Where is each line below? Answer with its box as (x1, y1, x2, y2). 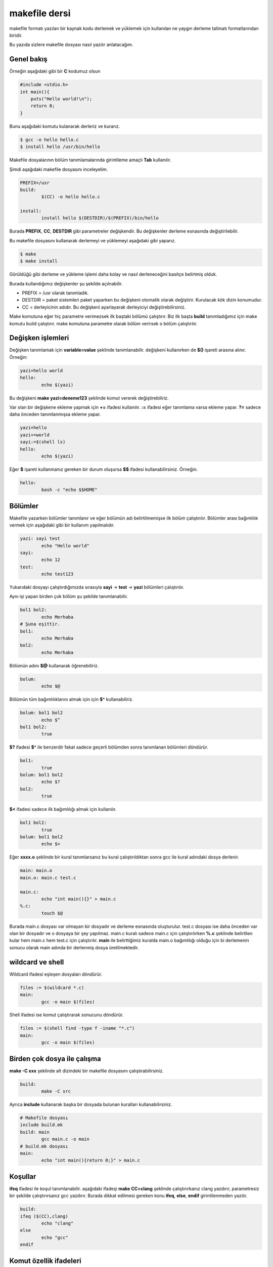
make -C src (41, 1089, 71, 1094)
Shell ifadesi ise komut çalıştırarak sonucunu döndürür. (9, 1012, 124, 1018)
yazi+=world (20, 432, 50, 438)
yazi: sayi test (20, 536, 61, 542)
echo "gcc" (41, 1235, 68, 1240)
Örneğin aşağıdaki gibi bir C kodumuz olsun (9, 68, 101, 74)
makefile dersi (9, 8, 71, 19)
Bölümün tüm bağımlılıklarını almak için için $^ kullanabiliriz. (9, 696, 133, 702)
